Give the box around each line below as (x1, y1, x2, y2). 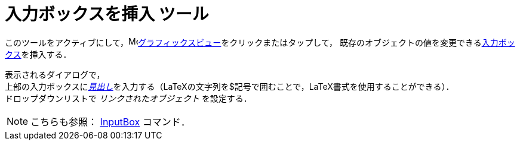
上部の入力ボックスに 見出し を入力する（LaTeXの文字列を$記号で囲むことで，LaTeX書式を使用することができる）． (5, 81, 454, 92)
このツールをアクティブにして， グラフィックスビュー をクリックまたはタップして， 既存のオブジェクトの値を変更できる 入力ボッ (5, 37, 515, 48)
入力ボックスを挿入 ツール (5, 4, 209, 24)
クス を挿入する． (5, 49, 72, 59)
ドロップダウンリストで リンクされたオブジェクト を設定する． (5, 93, 252, 103)
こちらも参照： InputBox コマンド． (30, 115, 190, 128)
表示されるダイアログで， (5, 69, 105, 80)
